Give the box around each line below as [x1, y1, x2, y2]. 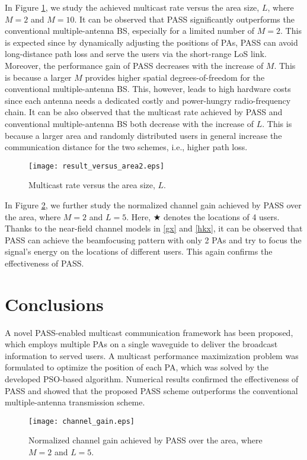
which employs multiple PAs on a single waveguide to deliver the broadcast [5, 338, 278, 350]
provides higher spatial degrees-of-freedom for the [85, 71, 265, 83]
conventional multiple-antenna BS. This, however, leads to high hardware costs [5, 83, 291, 95]
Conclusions [5, 291, 104, 316]
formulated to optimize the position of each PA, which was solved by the [5, 361, 268, 373]
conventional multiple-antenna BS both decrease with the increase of [5, 117, 254, 129]
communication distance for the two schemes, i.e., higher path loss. [5, 141, 248, 153]
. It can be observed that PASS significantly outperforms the [74, 12, 295, 25]
